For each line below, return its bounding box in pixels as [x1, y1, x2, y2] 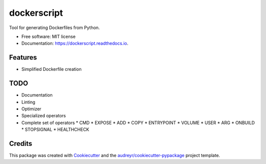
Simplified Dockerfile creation [21, 66, 82, 72]
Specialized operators [21, 113, 66, 119]
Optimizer [21, 106, 41, 112]
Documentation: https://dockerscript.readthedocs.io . [21, 40, 129, 46]
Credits [9, 139, 33, 148]
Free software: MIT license [21, 33, 76, 39]
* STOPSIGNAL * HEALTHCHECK [21, 127, 90, 132]
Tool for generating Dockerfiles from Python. [9, 25, 100, 31]
